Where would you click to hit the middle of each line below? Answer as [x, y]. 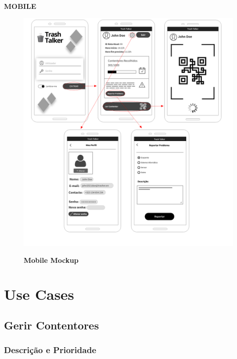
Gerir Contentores [52, 325]
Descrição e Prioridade [50, 349]
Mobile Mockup [51, 260]
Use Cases [39, 294]
